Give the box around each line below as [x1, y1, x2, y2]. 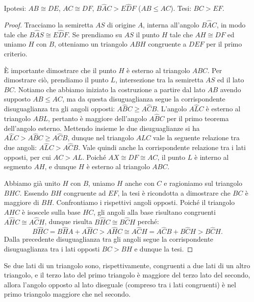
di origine [107, 20, 136, 30]
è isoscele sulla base [22, 206, 81, 217]
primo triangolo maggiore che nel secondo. [4, 289, 131, 299]
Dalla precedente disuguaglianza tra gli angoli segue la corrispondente [4, 234, 213, 244]
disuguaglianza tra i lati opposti [4, 244, 100, 254]
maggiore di [4, 197, 39, 207]
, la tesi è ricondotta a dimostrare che [117, 187, 230, 198]
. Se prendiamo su [68, 29, 122, 39]
